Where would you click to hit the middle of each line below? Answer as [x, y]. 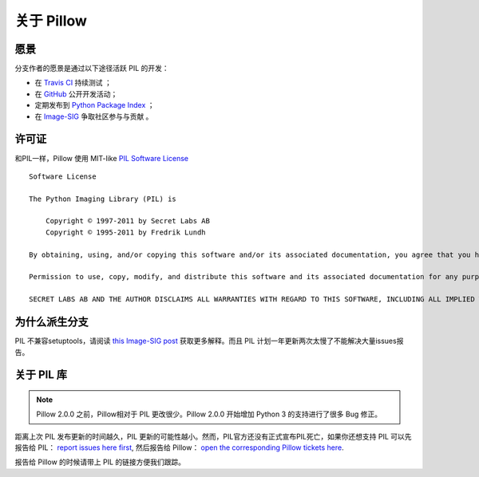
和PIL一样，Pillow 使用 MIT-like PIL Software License [102, 158]
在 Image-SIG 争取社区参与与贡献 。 [94, 116]
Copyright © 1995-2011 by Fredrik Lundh [126, 232]
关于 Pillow [51, 21]
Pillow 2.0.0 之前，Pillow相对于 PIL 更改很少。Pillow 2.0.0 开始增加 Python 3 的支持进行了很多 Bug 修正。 [209, 414]
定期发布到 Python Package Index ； [95, 105]
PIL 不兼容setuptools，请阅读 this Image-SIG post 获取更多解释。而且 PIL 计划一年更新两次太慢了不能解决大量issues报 [209, 341]
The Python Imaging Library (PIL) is [103, 199]
